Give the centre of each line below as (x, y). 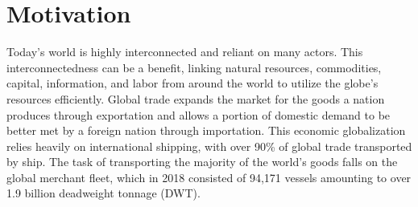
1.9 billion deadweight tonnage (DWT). (103, 193)
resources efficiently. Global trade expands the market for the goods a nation (196, 98)
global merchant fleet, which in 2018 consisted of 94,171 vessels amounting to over (209, 177)
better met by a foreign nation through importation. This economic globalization (206, 130)
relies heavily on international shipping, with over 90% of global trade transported (209, 146)
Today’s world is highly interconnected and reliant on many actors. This (185, 52)
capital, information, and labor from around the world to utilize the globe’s (192, 83)
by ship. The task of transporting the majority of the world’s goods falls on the (202, 162)
